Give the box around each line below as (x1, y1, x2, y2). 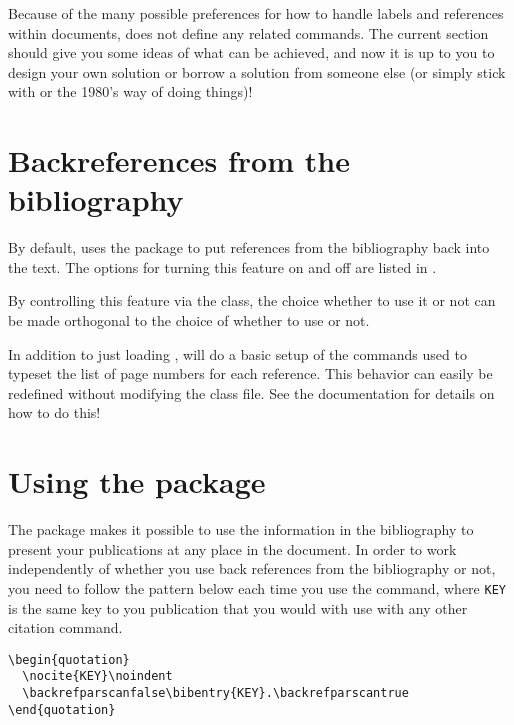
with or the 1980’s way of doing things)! (8, 81, 253, 102)
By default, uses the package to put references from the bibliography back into (8, 237, 490, 258)
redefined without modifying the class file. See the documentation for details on (8, 382, 495, 403)
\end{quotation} (8, 702, 116, 717)
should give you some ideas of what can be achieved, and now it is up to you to (8, 42, 495, 63)
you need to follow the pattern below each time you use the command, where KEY (8, 577, 506, 598)
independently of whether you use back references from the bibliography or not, (8, 558, 496, 579)
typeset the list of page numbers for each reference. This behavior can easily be (8, 363, 493, 384)
